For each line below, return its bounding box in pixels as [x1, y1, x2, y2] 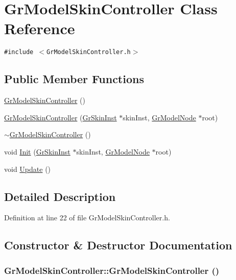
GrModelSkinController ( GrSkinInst [4, 112, 117, 122]
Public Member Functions [4, 71, 144, 87]
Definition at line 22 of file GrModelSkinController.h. [4, 212, 170, 223]
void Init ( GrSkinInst [4, 146, 70, 157]
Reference [4, 18, 75, 39]
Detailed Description [4, 188, 116, 204]
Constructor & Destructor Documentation [4, 237, 232, 253]
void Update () [4, 163, 51, 174]
